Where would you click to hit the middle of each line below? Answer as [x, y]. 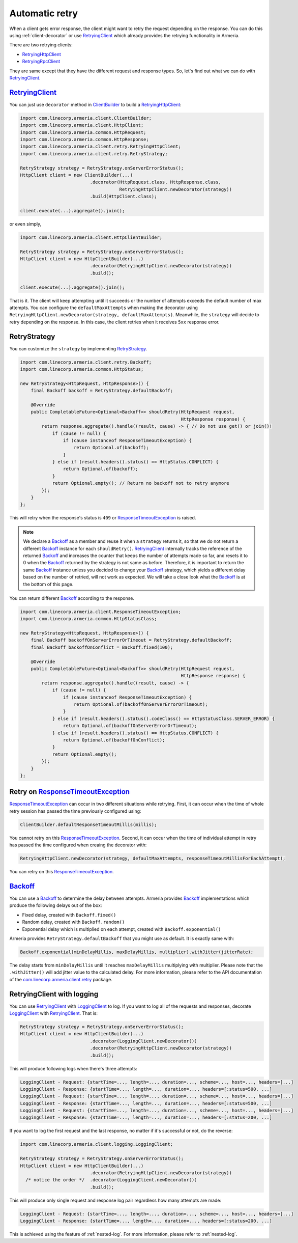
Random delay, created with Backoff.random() [73, 922]
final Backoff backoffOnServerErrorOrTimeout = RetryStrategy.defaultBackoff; [131, 640]
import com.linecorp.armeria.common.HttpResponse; [85, 139]
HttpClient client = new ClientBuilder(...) [77, 175]
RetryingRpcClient [41, 62]
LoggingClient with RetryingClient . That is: [54, 1013]
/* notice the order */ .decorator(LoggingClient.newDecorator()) [111, 1180]
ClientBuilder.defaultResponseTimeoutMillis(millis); [88, 824]
